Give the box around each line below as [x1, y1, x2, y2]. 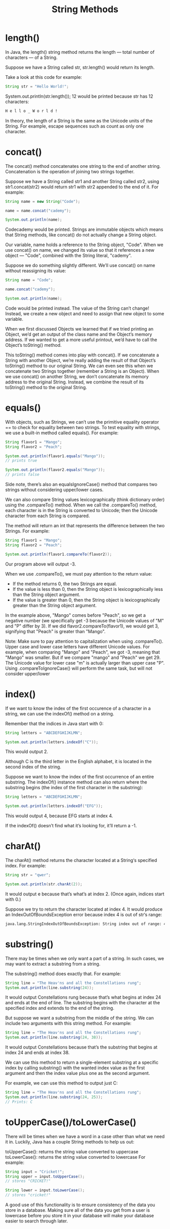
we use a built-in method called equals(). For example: [5, 430, 119, 436]
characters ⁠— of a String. [5, 54, 58, 61]
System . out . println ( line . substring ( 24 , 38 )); [5, 1035, 103, 1040]
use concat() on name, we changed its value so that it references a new [5, 247, 155, 253]
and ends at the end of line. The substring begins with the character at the [5, 1000, 160, 1006]
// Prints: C [5, 1099, 33, 1104]
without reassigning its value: [5, 268, 66, 274]
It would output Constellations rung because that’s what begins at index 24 [5, 994, 161, 1000]
